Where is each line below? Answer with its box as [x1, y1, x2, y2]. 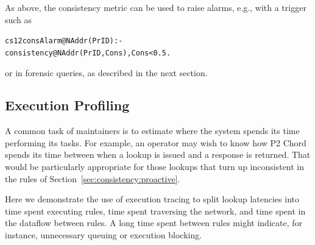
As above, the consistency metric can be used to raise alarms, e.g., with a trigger [5, 1, 306, 13]
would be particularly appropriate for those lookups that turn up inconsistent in [5, 160, 305, 173]
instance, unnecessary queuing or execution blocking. [5, 229, 202, 241]
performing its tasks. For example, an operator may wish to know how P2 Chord [5, 136, 306, 149]
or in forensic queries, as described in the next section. [5, 66, 208, 79]
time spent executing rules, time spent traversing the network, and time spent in [5, 204, 306, 217]
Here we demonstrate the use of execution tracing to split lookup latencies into [5, 193, 299, 205]
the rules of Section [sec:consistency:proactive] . [5, 172, 180, 185]
